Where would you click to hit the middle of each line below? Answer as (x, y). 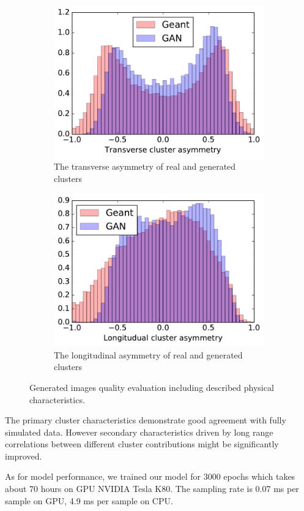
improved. (24, 456)
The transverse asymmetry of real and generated (145, 166)
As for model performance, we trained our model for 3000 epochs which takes (150, 476)
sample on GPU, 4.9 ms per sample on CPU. (89, 500)
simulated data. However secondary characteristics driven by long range (139, 432)
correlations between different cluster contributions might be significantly (142, 444)
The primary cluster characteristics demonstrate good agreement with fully (146, 420)
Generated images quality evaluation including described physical (152, 387)
